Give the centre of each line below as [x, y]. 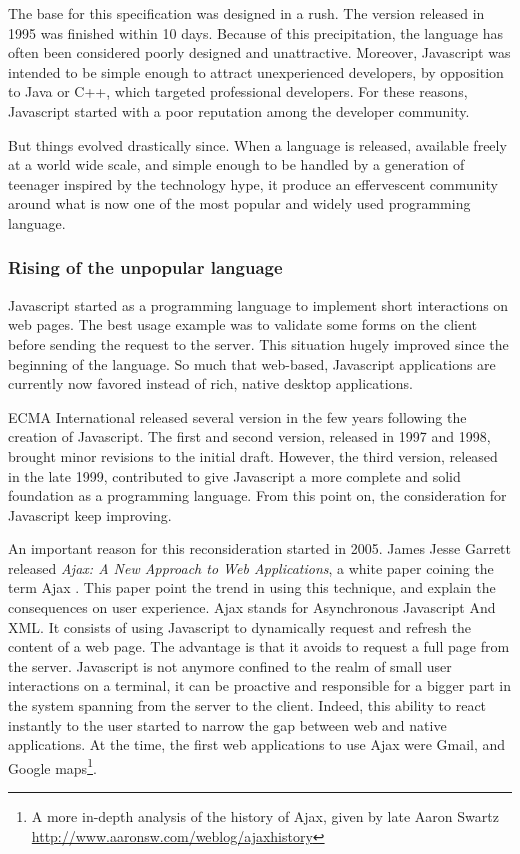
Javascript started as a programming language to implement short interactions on [258, 304]
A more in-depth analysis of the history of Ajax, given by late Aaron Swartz [265, 816]
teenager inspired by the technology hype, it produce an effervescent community [253, 183]
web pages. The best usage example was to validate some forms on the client [243, 324]
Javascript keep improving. [90, 514]
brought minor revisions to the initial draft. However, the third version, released [253, 455]
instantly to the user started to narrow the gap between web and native [227, 724]
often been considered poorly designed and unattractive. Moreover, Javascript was [259, 52]
